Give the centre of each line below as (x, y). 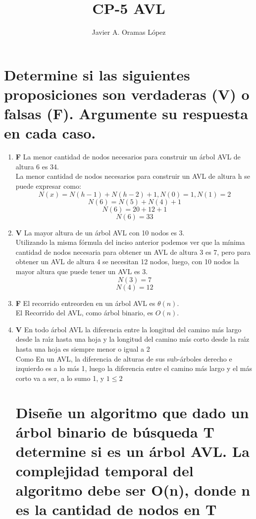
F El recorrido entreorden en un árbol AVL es (85, 303)
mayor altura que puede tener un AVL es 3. (82, 271)
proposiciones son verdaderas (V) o (127, 94)
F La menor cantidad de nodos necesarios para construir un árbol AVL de (128, 157)
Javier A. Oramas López (129, 32)
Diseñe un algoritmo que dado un (132, 412)
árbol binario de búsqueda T (115, 431)
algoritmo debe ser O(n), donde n (133, 490)
